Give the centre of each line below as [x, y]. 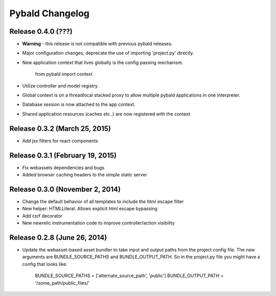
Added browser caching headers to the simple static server [85, 175]
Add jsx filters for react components [60, 141]
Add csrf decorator [42, 216]
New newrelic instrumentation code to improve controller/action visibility [98, 223]
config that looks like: [45, 264]
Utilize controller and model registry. [61, 86]
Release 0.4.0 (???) [41, 31]
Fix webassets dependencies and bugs [63, 167]
